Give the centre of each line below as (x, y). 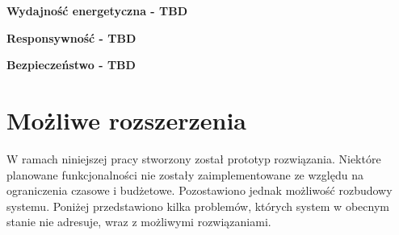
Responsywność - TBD (71, 37)
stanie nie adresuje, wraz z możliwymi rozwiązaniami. (139, 222)
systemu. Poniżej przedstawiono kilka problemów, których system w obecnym (198, 206)
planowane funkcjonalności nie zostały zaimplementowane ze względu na (185, 174)
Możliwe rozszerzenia (126, 120)
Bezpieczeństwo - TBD (71, 65)
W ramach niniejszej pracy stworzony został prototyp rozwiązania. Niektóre (194, 158)
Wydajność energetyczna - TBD (97, 10)
